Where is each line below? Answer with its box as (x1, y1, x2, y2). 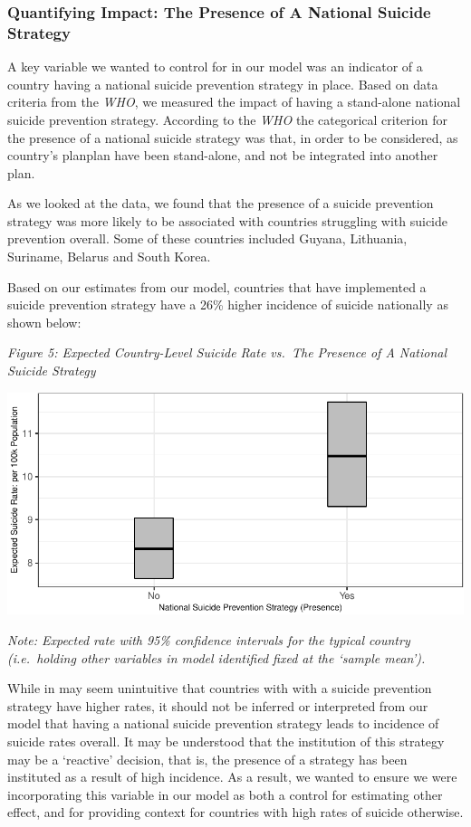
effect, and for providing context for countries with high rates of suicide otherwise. (7, 803, 464, 822)
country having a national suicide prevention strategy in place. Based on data (7, 74, 438, 93)
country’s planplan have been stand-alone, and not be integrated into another (7, 146, 438, 165)
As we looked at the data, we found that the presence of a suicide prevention (7, 194, 434, 213)
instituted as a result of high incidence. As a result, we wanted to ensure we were (7, 767, 457, 786)
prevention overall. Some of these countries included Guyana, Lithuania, (7, 229, 408, 248)
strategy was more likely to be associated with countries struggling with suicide (7, 211, 447, 230)
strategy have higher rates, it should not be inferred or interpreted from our (7, 696, 428, 715)
